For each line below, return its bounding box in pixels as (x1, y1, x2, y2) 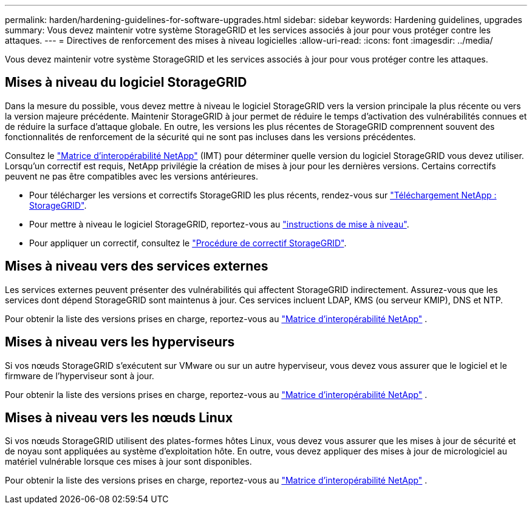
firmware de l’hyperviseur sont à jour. (5, 370, 154, 381)
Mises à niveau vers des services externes (5, 258, 268, 274)
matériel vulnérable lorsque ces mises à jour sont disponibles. (5, 456, 252, 467)
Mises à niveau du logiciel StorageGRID (5, 75, 247, 90)
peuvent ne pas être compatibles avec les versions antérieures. (5, 170, 258, 181)
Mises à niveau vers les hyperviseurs (5, 334, 235, 350)
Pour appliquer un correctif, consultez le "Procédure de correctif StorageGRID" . (29, 237, 347, 248)
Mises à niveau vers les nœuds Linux (5, 410, 233, 425)
